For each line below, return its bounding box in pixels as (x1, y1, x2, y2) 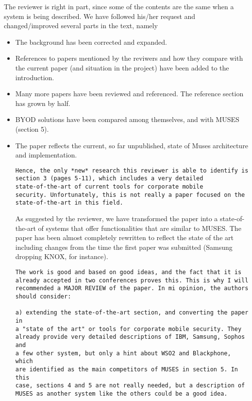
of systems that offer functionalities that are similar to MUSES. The (38, 223, 241, 233)
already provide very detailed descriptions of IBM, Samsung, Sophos (15, 333, 245, 341)
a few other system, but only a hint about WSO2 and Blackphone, (15, 349, 231, 357)
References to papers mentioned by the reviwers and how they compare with (15, 53, 243, 63)
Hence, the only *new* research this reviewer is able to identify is (15, 167, 249, 174)
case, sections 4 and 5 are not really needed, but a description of (15, 382, 245, 389)
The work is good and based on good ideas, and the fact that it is (15, 268, 242, 276)
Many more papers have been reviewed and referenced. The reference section (15, 88, 244, 99)
